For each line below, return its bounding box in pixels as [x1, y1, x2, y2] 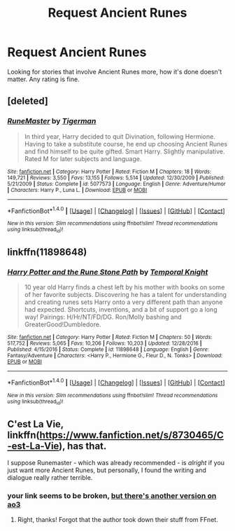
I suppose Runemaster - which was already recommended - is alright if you [7, 459, 225, 467]
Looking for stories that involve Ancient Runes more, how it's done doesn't [7, 67, 222, 76]
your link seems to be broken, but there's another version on [7, 491, 217, 501]
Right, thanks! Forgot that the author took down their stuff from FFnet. [17, 516, 218, 524]
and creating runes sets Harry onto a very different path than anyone [24, 298, 223, 306]
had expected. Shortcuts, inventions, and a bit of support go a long [24, 305, 218, 314]
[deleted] [7, 95, 49, 107]
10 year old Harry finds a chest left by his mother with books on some [24, 283, 225, 291]
